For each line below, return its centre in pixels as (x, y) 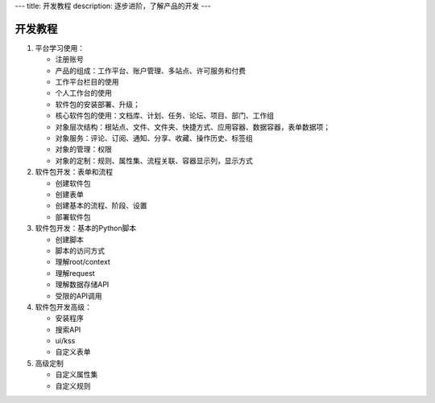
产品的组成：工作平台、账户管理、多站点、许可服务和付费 (150, 70)
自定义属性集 (77, 375)
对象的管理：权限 (83, 150)
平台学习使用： (60, 47)
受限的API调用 (79, 296)
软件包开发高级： (63, 306)
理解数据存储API (82, 285)
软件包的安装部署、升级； (97, 104)
